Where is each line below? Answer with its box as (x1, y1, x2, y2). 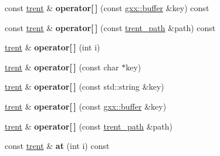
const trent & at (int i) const (5, 140, 110, 152)
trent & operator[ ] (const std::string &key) (5, 80, 164, 93)
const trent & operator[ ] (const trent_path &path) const (5, 21, 216, 33)
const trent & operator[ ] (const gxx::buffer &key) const (5, 2, 209, 13)
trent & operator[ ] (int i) (5, 41, 100, 53)
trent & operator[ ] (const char (5, 60, 119, 73)
